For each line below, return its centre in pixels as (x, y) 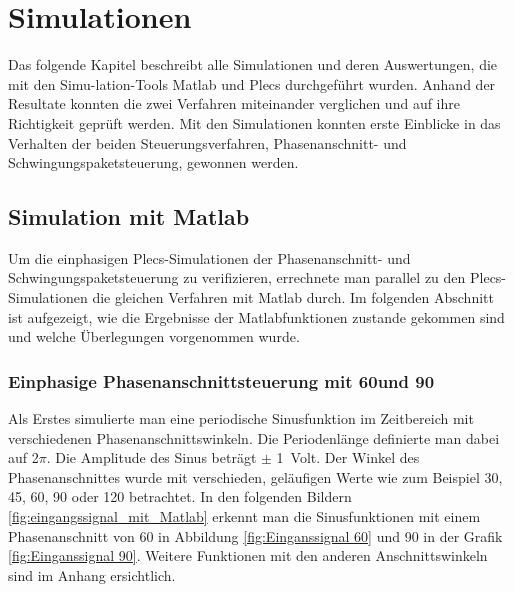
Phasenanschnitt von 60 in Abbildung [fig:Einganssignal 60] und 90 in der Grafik (255, 535)
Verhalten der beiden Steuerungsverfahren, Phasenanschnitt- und (207, 142)
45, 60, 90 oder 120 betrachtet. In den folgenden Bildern (180, 496)
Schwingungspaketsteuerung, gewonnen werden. (153, 162)
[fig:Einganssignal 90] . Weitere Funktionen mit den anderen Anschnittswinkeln (248, 555)
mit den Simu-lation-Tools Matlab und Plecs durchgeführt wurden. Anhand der (252, 83)
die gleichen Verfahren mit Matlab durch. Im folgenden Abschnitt (293, 297)
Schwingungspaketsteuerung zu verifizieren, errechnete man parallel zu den (237, 277)
